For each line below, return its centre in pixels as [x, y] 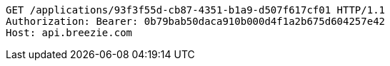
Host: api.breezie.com [69, 33]
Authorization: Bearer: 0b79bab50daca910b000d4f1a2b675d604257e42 [196, 21]
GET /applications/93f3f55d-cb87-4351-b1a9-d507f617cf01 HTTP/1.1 [196, 10]
